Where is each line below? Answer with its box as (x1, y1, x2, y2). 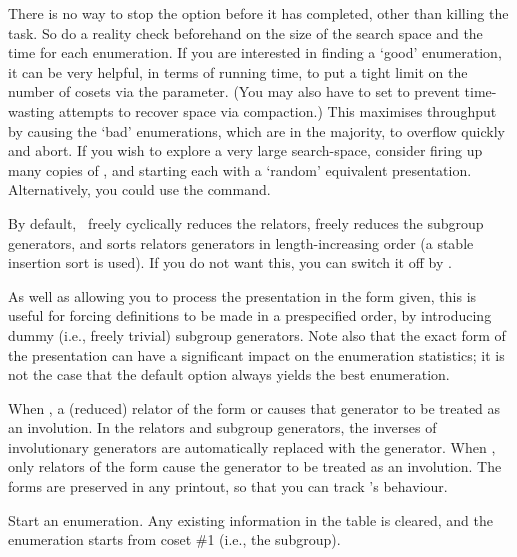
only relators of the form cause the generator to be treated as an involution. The (8, 456, 502, 477)
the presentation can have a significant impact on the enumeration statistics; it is (8, 344, 505, 365)
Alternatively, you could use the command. (8, 179, 271, 200)
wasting (8, 100, 55, 121)
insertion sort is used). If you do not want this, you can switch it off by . (8, 252, 452, 273)
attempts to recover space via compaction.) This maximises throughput (59, 100, 497, 121)
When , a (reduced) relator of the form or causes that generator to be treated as (8, 397, 501, 418)
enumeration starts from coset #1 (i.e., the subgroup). (8, 529, 341, 550)
